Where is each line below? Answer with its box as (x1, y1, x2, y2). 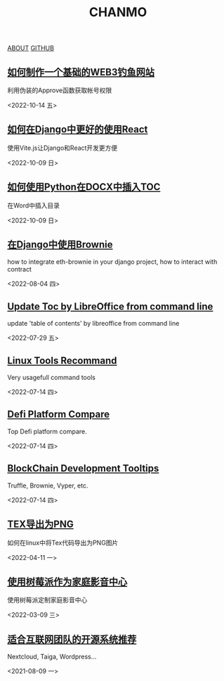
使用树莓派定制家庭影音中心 (7, 596, 88, 604)
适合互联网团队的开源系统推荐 (7, 633, 137, 645)
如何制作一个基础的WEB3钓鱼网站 (7, 66, 154, 78)
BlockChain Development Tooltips (7, 462, 159, 475)
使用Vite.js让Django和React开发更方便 (7, 144, 118, 152)
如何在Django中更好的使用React (7, 124, 148, 136)
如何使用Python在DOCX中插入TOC (7, 181, 161, 193)
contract (7, 265, 32, 274)
